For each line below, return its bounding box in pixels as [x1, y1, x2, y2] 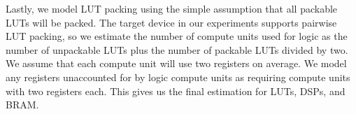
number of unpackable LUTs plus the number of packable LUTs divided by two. [6, 42, 348, 57]
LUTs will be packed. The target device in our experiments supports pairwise [6, 15, 337, 29]
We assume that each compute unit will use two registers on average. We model [6, 56, 347, 71]
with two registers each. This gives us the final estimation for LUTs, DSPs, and [6, 83, 346, 98]
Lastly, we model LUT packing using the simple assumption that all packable [6, 1, 338, 15]
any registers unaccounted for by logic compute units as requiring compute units [6, 69, 350, 84]
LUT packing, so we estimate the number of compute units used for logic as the [6, 29, 348, 43]
